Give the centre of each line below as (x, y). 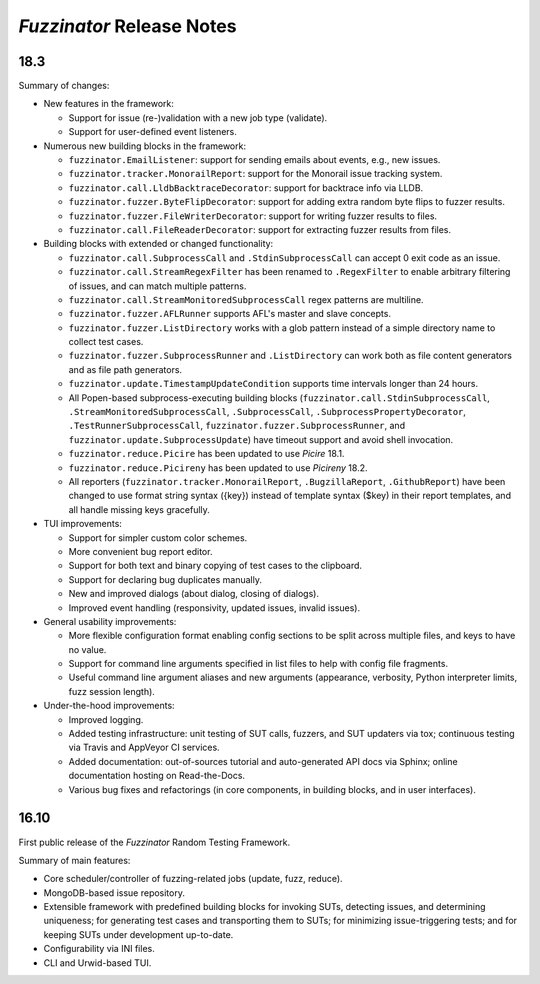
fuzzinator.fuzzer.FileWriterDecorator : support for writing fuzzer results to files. (253, 216)
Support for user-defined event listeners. (152, 132)
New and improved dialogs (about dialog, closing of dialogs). (194, 594)
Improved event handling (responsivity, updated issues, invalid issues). (214, 607)
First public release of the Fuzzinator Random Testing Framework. (154, 842)
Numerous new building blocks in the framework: (145, 146)
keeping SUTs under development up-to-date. (138, 934)
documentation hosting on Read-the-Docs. (156, 776)
